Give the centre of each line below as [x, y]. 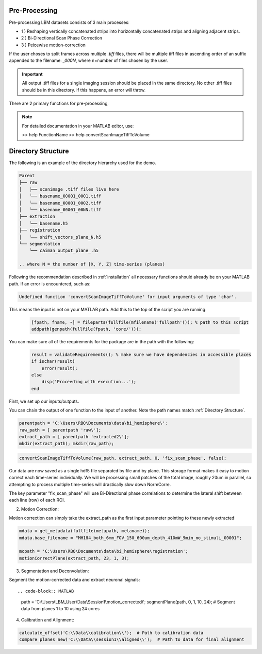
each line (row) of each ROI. [37, 500]
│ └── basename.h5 [43, 223]
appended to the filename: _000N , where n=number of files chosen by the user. [89, 60]
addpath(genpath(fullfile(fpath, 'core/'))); [86, 329]
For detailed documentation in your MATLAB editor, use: [78, 126]
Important [33, 74]
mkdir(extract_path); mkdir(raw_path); [66, 444]
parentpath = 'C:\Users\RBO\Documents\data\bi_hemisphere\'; [93, 423]
